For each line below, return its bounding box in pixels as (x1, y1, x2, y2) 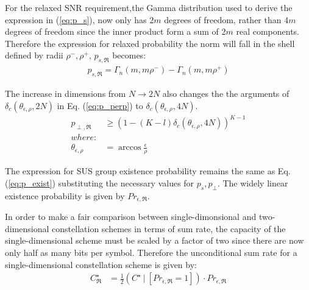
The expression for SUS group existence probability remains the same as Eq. (5, 164, 291, 177)
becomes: (112, 49, 146, 62)
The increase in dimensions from (5, 87, 126, 99)
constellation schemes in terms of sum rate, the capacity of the (52, 222, 286, 235)
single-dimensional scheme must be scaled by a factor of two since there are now (5, 234, 304, 247)
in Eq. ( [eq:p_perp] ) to (57, 99, 143, 111)
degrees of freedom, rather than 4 (164, 13, 289, 26)
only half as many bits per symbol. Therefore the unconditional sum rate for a (5, 246, 297, 258)
